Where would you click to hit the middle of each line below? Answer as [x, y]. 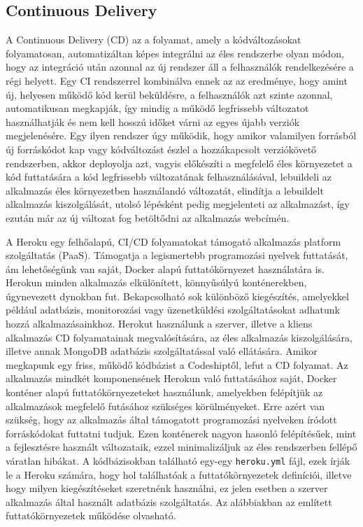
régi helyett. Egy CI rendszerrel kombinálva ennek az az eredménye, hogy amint [177, 80]
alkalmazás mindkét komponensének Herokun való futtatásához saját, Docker [171, 378]
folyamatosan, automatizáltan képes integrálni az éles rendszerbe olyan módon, [175, 53]
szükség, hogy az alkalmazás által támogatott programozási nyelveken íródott [171, 420]
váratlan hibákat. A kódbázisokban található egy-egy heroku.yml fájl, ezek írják [178, 461]
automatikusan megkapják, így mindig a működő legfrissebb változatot [157, 108]
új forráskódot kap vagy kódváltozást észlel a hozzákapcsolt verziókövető [161, 149]
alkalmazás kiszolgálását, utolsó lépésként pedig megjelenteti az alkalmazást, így [178, 204]
